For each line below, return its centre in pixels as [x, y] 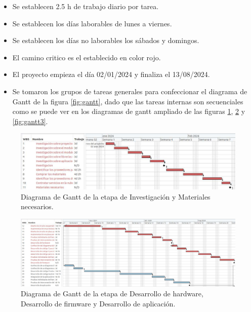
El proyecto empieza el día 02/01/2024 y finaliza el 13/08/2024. [111, 74]
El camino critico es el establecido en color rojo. [87, 57]
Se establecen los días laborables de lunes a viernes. [92, 23]
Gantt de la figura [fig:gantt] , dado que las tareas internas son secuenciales [128, 101]
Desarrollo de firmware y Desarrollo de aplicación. [98, 303]
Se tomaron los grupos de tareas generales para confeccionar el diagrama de [130, 91]
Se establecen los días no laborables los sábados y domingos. [106, 40]
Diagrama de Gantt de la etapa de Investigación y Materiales [116, 196]
